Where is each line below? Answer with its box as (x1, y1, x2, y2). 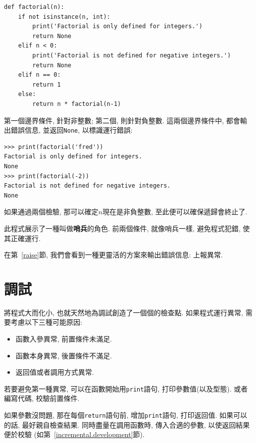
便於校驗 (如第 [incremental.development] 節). (4, 429, 145, 440)
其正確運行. (4, 233, 41, 243)
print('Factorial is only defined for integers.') (32, 23, 203, 30)
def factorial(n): (4, 3, 64, 10)
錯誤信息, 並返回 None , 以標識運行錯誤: (10, 125, 133, 135)
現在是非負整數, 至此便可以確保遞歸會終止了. (102, 206, 248, 217)
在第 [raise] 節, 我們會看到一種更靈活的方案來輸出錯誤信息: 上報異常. (4, 249, 223, 260)
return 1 (32, 81, 61, 88)
